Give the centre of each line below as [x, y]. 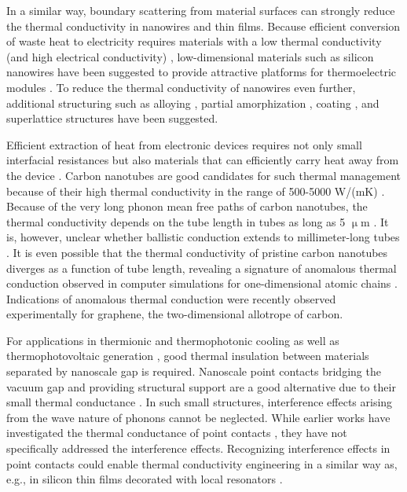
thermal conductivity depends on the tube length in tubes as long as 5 [176, 221]
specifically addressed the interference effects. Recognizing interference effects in [198, 448]
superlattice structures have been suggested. [112, 118]
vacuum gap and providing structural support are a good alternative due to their [201, 386]
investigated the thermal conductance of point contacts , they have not [177, 433]
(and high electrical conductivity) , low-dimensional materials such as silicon [190, 56]
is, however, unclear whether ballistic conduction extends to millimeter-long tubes [203, 237]
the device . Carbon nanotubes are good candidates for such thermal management [204, 175]
